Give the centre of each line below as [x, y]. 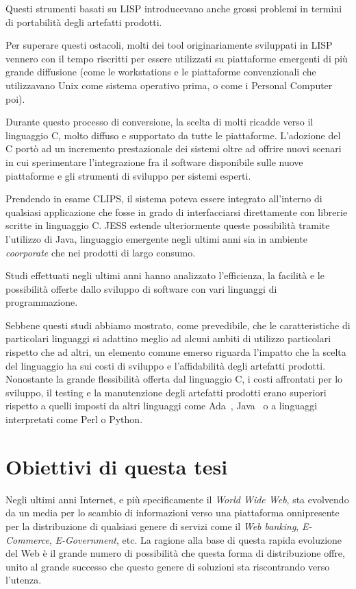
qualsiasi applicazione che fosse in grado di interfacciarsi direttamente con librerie [177, 212]
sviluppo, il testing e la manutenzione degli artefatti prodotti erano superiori [166, 392]
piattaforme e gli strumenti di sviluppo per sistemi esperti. [128, 175]
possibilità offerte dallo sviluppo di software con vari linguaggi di [141, 288]
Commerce [27, 539]
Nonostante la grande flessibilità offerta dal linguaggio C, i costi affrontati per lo [174, 379]
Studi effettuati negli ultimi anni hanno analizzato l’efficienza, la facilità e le [165, 275]
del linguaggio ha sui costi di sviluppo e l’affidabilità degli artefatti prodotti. [166, 365]
